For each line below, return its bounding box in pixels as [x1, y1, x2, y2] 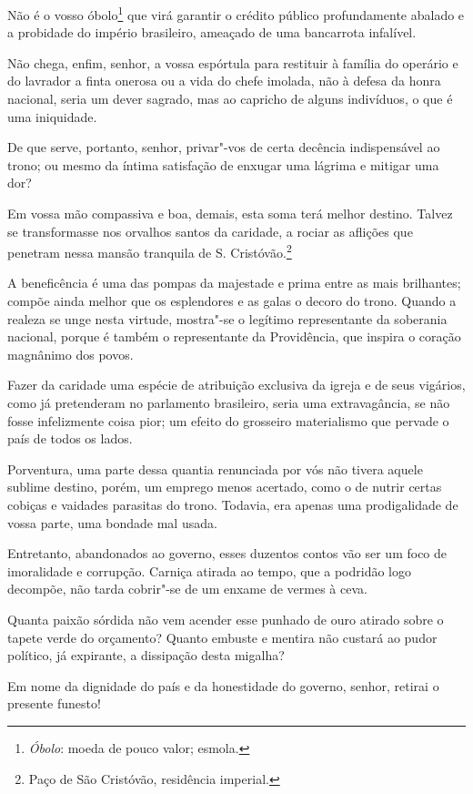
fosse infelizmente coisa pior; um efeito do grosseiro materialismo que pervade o [7, 411, 449, 430]
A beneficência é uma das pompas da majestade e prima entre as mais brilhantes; [7, 273, 461, 292]
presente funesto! [7, 694, 101, 713]
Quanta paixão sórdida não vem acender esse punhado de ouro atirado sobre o [7, 609, 444, 628]
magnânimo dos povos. [7, 344, 134, 363]
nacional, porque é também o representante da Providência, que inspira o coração [7, 327, 461, 346]
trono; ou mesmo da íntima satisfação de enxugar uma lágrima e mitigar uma [7, 155, 439, 174]
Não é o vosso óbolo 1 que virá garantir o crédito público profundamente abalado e [7, 3, 465, 24]
